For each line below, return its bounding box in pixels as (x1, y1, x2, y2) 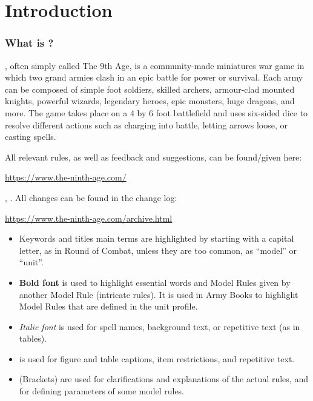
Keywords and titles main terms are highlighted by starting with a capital (19, 232, 294, 245)
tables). (19, 332, 47, 345)
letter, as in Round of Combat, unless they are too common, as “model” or (19, 244, 297, 256)
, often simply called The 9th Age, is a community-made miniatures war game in (5, 59, 305, 71)
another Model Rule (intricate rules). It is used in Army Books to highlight (19, 288, 298, 300)
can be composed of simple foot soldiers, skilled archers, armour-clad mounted (5, 82, 295, 95)
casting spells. (5, 130, 56, 143)
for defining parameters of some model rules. (19, 385, 185, 397)
